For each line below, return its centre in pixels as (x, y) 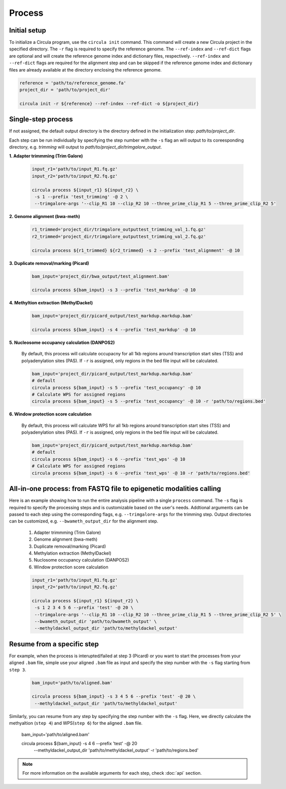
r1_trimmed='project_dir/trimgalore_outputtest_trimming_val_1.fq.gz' (119, 230)
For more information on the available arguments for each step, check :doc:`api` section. (112, 773)
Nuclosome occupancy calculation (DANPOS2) (81, 560)
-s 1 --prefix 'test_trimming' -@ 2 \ (81, 197)
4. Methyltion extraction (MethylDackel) (51, 303)
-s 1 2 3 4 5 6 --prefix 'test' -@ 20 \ (84, 608)
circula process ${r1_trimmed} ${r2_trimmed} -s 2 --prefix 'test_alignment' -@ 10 (136, 250)
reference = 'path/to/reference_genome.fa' (73, 83)
